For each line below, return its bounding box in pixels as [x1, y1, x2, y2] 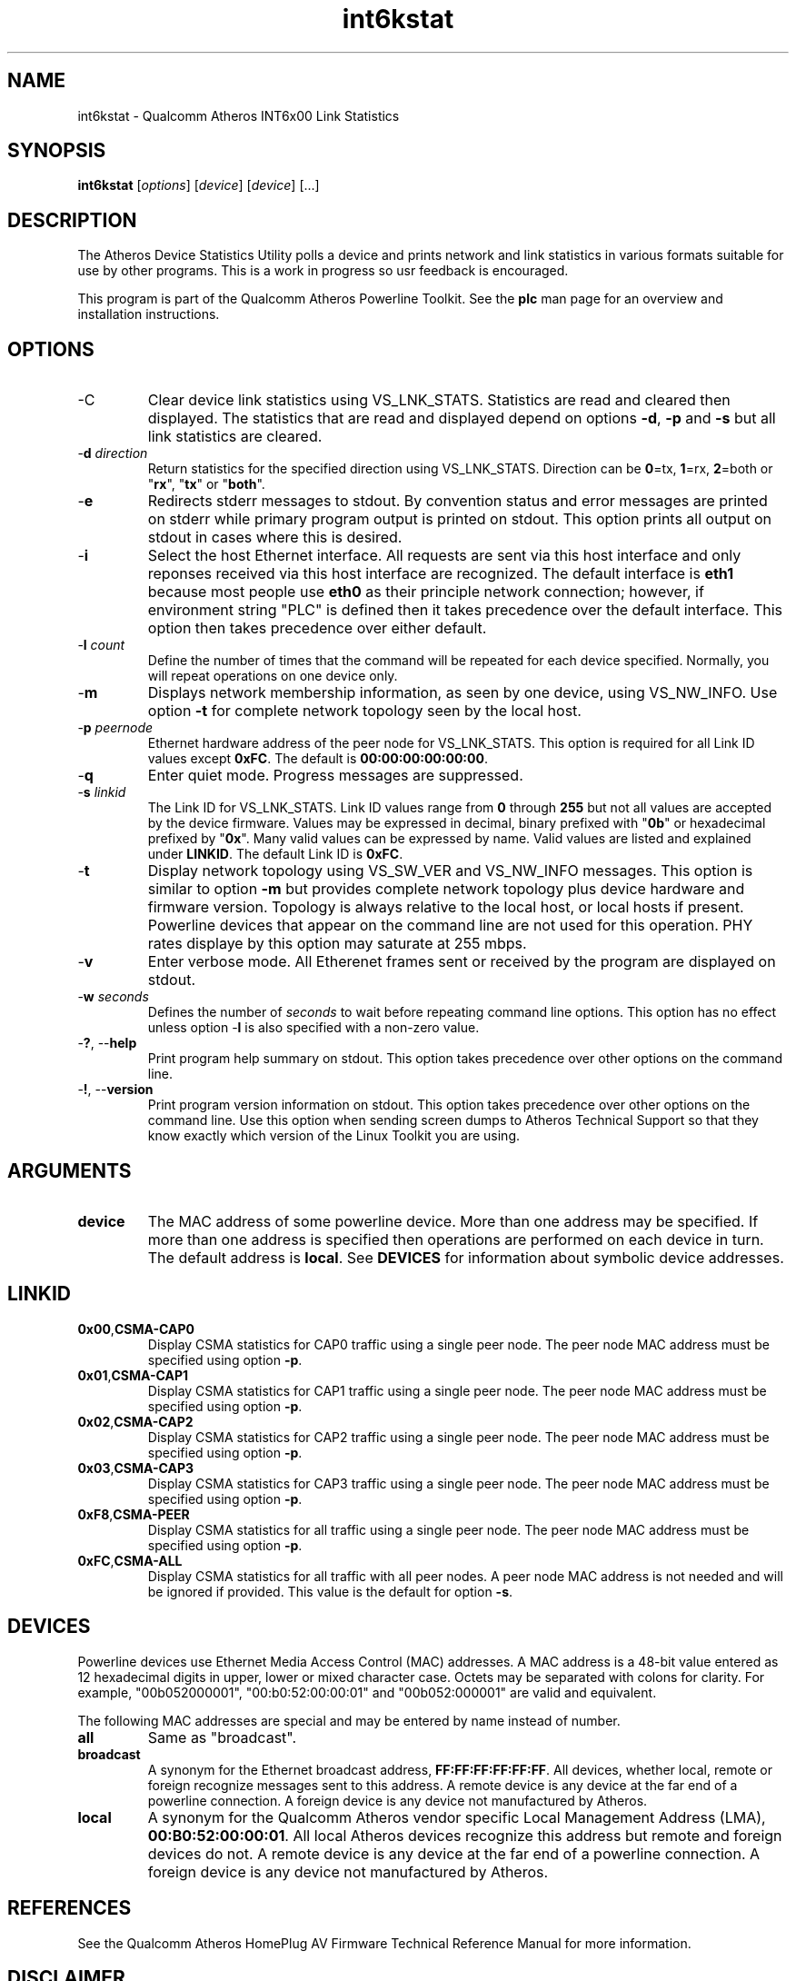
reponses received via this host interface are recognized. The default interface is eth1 [147, 564, 734, 583]
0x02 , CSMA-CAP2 [77, 1413, 194, 1429]
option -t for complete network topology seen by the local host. [147, 702, 582, 721]
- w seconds [77, 989, 149, 1005]
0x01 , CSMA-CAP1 [77, 1367, 189, 1383]
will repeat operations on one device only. [147, 668, 398, 684]
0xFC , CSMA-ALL [77, 1552, 183, 1568]
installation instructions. [77, 306, 220, 323]
